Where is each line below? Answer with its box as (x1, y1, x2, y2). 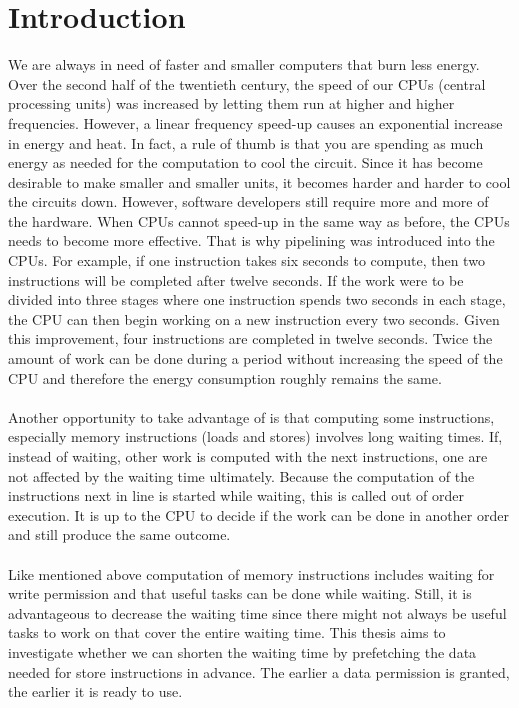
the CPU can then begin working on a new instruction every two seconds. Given (8, 308, 500, 329)
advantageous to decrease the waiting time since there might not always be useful (8, 602, 507, 623)
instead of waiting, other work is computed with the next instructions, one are (8, 446, 488, 466)
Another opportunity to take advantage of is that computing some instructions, (8, 406, 495, 427)
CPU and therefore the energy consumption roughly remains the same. (8, 367, 442, 388)
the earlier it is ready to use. (8, 681, 183, 702)
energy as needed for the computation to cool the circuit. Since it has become (8, 152, 483, 173)
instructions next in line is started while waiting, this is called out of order (8, 485, 465, 506)
